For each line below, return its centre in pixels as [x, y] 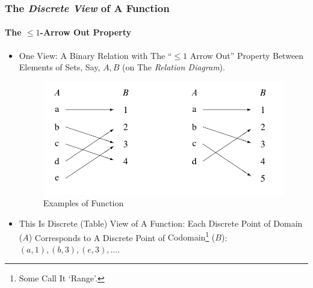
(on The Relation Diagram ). [174, 67]
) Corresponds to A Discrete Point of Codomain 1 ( [122, 236]
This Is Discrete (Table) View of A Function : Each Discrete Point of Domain [161, 223]
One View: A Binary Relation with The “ [95, 55]
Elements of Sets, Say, [60, 67]
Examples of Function [83, 203]
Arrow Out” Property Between [247, 55]
